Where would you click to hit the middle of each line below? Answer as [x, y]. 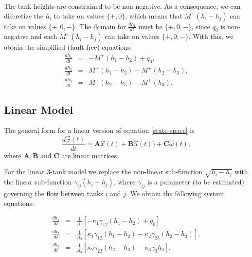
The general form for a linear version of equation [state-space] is [99, 130]
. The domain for [100, 26]
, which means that [154, 15]
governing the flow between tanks [54, 193]
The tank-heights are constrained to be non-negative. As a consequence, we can [122, 6]
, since [201, 26]
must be [150, 26]
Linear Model [39, 110]
